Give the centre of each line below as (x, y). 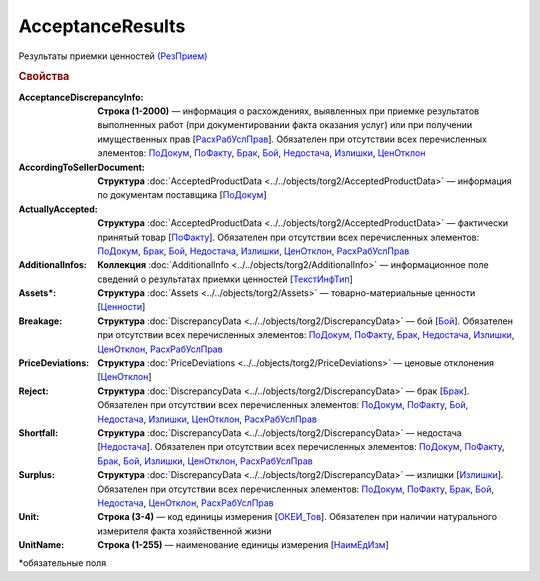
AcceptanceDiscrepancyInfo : (81, 97)
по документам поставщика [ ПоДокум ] (182, 195)
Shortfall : (38, 432)
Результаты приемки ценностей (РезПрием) (113, 56)
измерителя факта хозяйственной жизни (184, 531)
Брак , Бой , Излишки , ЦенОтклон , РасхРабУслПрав (205, 461)
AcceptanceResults (102, 26)
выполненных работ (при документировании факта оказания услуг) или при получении (285, 125)
